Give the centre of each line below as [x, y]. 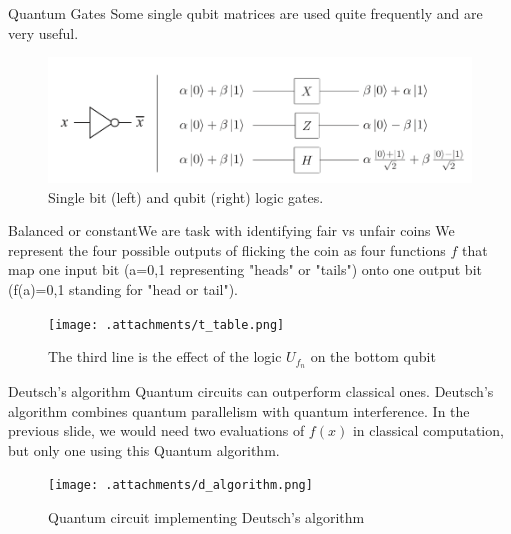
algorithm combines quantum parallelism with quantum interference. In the [239, 410]
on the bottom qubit [373, 356]
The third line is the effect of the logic [165, 356]
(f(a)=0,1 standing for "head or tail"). [123, 288]
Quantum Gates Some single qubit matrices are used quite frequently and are [245, 13]
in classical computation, [428, 430]
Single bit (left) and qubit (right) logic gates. [186, 196]
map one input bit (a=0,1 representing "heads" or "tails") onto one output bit [245, 269]
